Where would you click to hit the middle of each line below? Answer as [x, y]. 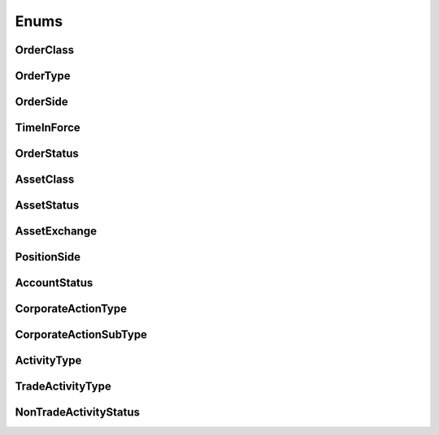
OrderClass [45, 50]
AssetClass [45, 180]
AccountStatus [54, 283]
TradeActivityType [63, 387]
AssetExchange [56, 231]
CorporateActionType [71, 309]
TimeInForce [48, 128]
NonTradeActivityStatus [78, 413]
